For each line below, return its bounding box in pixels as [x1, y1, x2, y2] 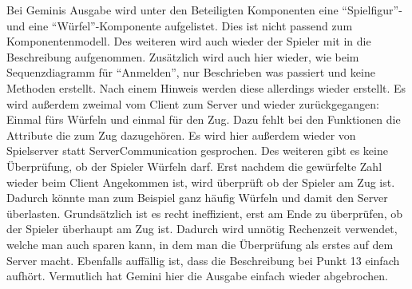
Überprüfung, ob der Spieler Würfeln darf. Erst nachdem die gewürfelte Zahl [6, 157, 382, 174]
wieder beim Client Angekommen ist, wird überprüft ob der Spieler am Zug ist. [6, 173, 395, 190]
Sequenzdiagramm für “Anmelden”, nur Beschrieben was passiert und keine [6, 64, 375, 81]
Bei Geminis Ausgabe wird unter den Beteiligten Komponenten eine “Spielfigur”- [6, 2, 402, 18]
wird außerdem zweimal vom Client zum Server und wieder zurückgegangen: [6, 95, 379, 112]
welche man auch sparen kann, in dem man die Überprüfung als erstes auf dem [6, 236, 394, 252]
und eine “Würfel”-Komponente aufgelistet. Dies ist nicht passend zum [6, 17, 353, 34]
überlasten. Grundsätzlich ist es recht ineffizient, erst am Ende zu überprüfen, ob [6, 204, 402, 221]
